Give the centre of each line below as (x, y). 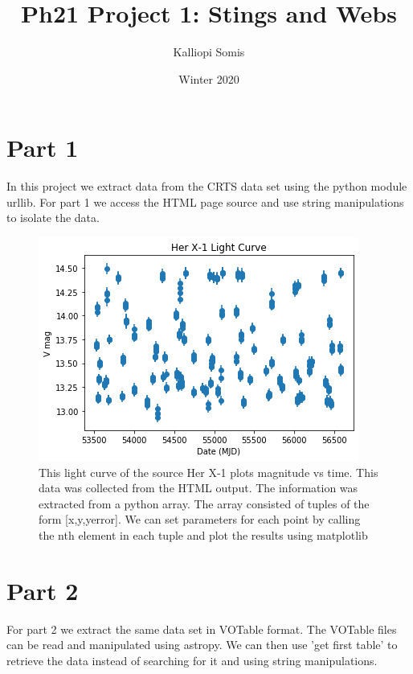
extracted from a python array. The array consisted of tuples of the (204, 503)
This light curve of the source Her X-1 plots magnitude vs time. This (209, 472)
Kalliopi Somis (209, 52)
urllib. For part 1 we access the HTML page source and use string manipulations (205, 201)
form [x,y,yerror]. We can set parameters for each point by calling (200, 519)
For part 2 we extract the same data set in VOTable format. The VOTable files (202, 629)
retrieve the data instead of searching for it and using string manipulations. (192, 660)
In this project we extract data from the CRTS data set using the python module (207, 186)
